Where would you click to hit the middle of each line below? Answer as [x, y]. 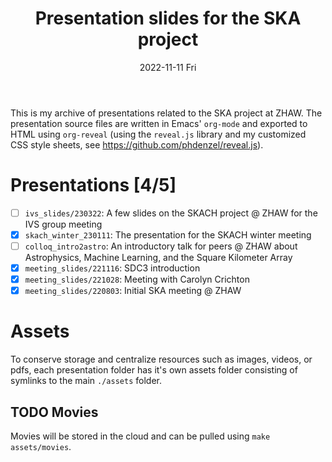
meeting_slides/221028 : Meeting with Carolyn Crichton [137, 279]
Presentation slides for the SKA [168, 18]
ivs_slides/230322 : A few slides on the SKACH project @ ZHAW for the [171, 213]
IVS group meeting [63, 224]
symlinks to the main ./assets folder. [86, 381]
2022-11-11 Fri [168, 67]
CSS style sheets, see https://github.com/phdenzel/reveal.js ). [137, 144]
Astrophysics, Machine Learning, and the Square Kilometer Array [158, 258]
